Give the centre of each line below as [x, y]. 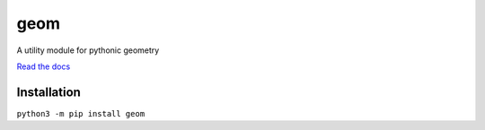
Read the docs [44, 66]
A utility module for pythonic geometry [88, 50]
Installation [48, 92]
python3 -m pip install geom [81, 113]
